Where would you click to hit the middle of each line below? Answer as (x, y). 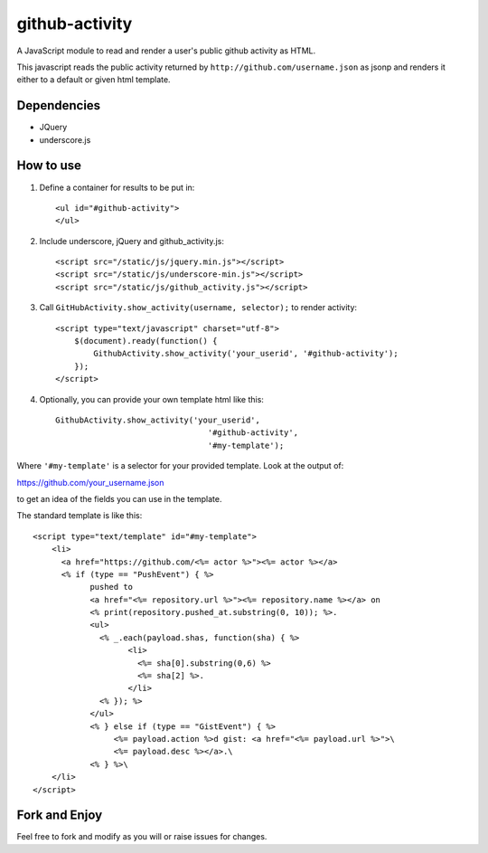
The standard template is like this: (80, 516)
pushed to (112, 587)
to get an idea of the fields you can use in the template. (119, 498)
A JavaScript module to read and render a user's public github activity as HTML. (166, 51)
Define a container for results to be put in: (117, 187)
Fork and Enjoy (60, 815)
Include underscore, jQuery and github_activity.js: (132, 241)
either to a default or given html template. (94, 80)
